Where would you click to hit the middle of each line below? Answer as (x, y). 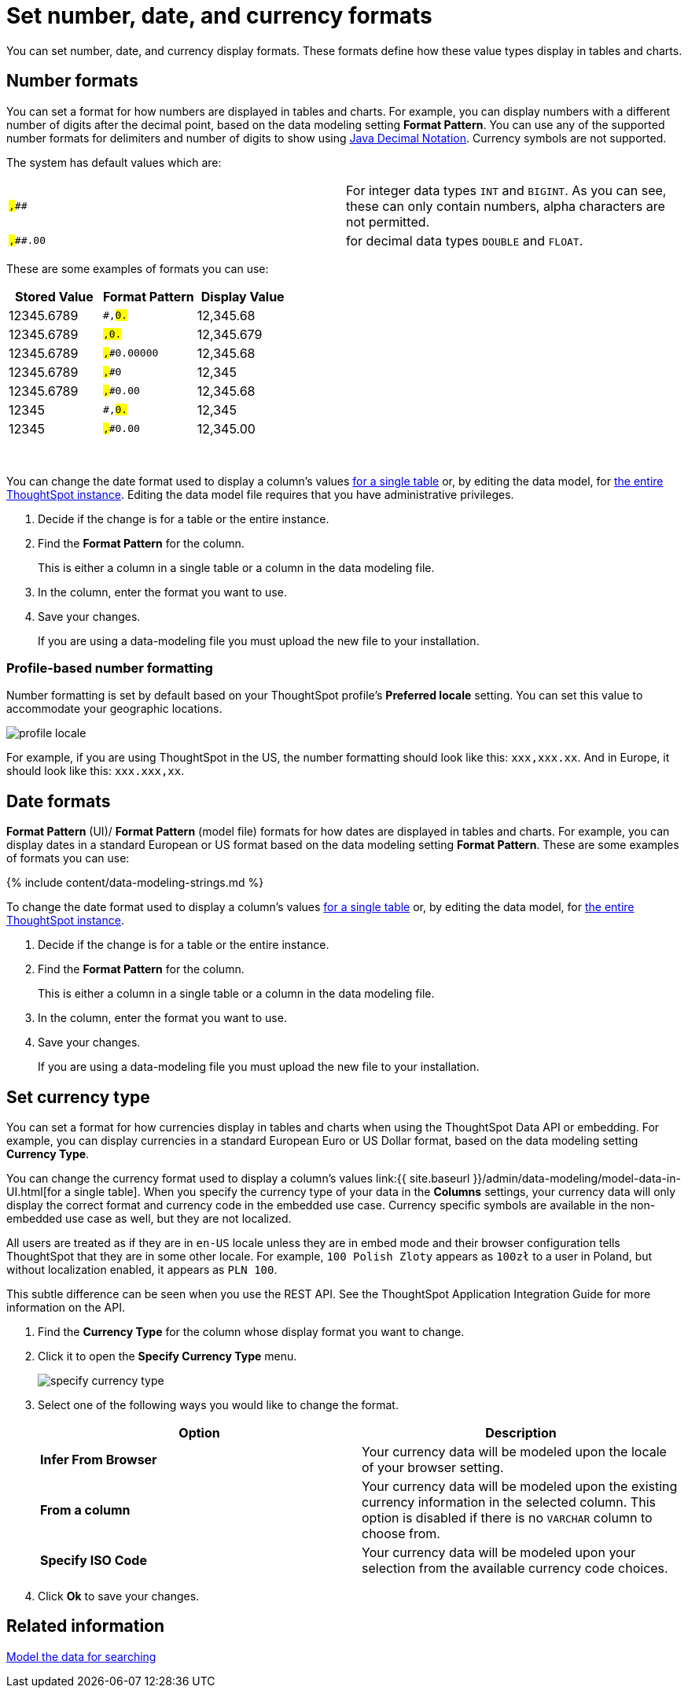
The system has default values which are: (114, 162)
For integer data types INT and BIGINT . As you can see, (506, 190)
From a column (85, 1510)
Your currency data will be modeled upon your (499, 1553)
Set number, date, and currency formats (219, 16)
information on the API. (66, 1308)
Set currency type (78, 1097)
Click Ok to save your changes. (119, 1596)
